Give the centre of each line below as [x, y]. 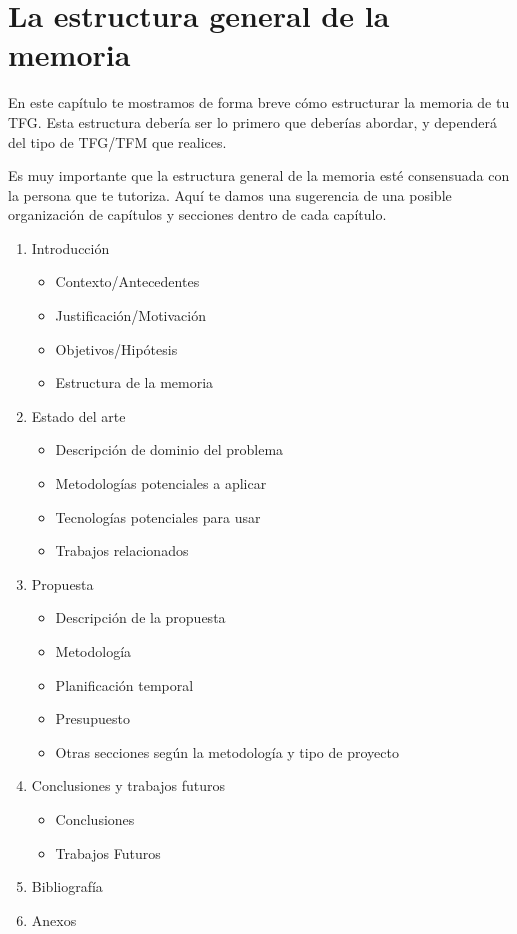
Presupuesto [92, 718]
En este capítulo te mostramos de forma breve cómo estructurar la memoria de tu [259, 102]
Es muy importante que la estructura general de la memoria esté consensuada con [259, 175]
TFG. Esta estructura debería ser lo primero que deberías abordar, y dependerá [252, 121]
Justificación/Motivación [130, 315]
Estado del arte [78, 415]
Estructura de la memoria [134, 382]
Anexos [54, 919]
